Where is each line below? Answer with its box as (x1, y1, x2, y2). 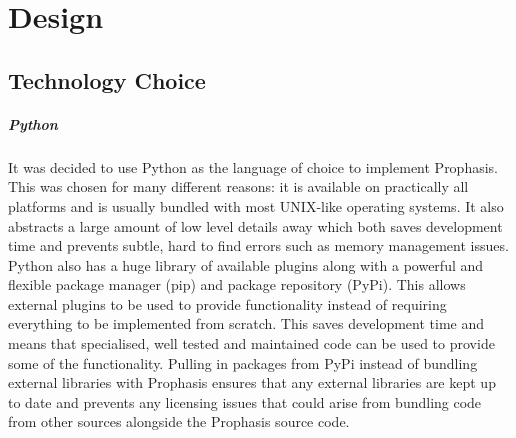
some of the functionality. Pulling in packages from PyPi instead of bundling (8, 352, 478, 373)
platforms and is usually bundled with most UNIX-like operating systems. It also (8, 195, 504, 216)
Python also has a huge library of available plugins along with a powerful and (8, 254, 484, 275)
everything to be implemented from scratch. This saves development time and (8, 313, 484, 334)
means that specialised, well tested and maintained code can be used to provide (8, 333, 495, 354)
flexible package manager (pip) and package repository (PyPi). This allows (8, 274, 466, 295)
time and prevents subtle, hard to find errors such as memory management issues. (8, 235, 509, 256)
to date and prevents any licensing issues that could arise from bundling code (8, 391, 482, 412)
